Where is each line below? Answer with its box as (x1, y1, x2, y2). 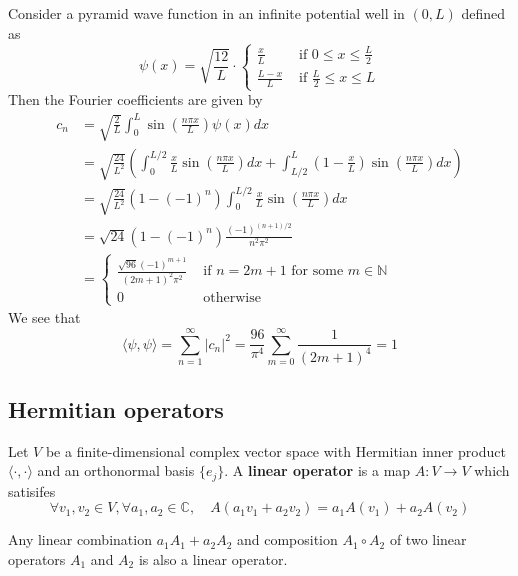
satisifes (8, 480, 56, 501)
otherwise (203, 290, 261, 305)
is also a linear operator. (138, 548, 288, 569)
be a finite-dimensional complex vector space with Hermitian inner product (45, 440, 506, 461)
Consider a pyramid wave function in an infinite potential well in (8, 3, 405, 23)
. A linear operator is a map (224, 460, 411, 481)
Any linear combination (8, 529, 152, 550)
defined (461, 3, 506, 23)
